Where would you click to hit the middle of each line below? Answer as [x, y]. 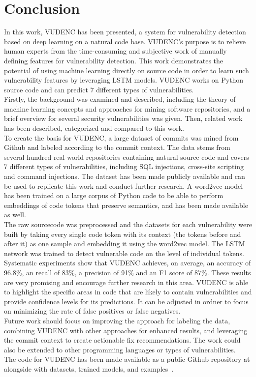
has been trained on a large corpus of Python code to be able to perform [114, 195]
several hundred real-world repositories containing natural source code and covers [127, 157]
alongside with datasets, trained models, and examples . [89, 368]
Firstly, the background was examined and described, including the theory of [120, 99]
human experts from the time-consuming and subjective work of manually [115, 51]
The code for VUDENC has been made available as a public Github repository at [127, 359]
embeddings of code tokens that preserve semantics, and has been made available [126, 205]
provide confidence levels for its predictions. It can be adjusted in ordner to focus [126, 301]
